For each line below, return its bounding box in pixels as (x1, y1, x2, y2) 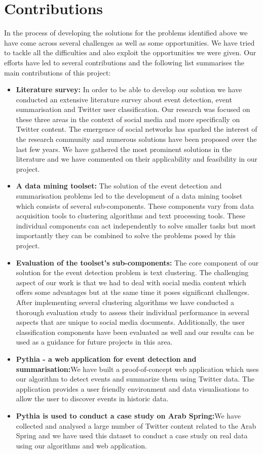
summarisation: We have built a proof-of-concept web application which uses (16, 363, 259, 374)
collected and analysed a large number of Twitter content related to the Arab (16, 420, 256, 431)
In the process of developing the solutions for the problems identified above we (4, 27, 248, 38)
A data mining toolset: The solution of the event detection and (16, 180, 222, 191)
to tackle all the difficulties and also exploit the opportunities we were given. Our (4, 47, 256, 58)
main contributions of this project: (4, 67, 111, 78)
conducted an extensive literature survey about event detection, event (16, 94, 232, 104)
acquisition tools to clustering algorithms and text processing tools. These (16, 210, 246, 221)
